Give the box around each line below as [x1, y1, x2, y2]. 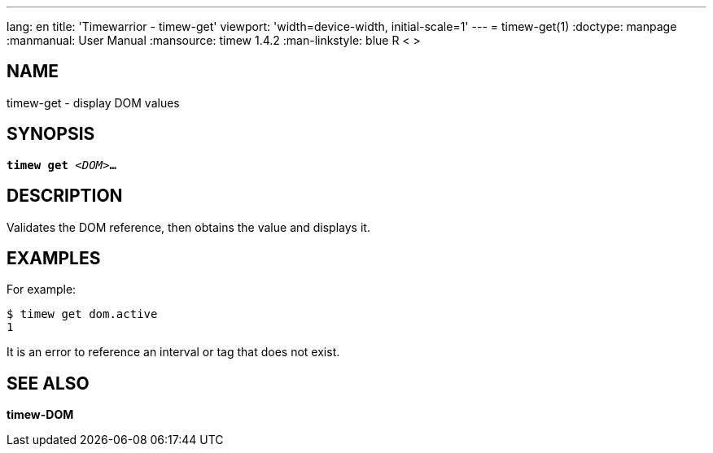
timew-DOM [7, 407, 74, 422]
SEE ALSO [7, 372, 90, 394]
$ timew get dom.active [7, 307, 158, 321]
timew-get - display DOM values [7, 95, 180, 110]
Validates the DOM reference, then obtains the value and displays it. [7, 220, 370, 234]
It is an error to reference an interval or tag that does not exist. [7, 345, 340, 359]
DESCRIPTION [7, 185, 123, 207]
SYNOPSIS [7, 124, 95, 145]
